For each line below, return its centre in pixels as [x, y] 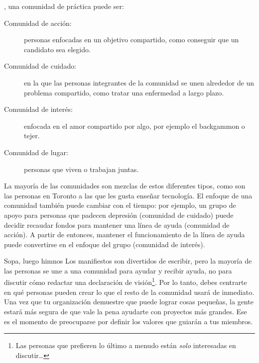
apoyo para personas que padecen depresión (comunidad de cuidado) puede [119, 215]
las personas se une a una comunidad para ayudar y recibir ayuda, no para [118, 270]
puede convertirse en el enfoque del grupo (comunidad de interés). [105, 244]
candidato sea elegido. [57, 49]
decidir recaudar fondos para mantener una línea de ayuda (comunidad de [117, 225]
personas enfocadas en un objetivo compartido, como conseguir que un [131, 40]
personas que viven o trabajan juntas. [81, 169]
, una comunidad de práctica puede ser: [64, 6]
